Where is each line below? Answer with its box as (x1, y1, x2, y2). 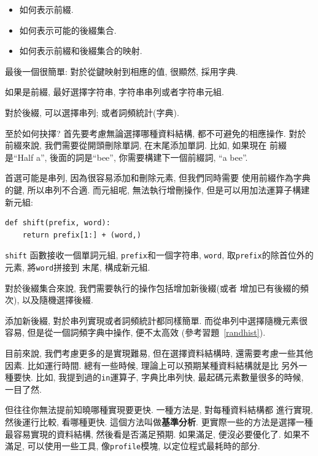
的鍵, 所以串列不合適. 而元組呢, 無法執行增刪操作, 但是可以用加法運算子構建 (5, 183, 310, 196)
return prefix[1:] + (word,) (22, 230, 141, 239)
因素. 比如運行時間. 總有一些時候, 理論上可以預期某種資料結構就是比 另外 (5, 358, 299, 371)
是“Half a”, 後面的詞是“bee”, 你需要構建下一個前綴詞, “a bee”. (5, 150, 248, 163)
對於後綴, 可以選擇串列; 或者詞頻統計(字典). (5, 106, 179, 118)
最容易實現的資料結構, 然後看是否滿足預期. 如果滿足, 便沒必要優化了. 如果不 (5, 427, 310, 440)
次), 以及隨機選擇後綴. (5, 293, 93, 306)
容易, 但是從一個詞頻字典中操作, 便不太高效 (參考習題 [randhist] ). (5, 326, 266, 339)
